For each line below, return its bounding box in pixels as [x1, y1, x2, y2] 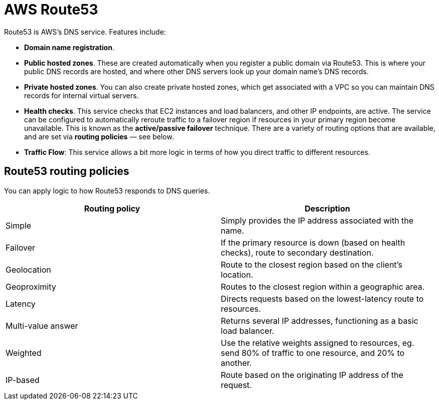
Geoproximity [6, 281, 56, 292]
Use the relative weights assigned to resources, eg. [221, 337, 414, 348]
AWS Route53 [4, 1, 98, 18]
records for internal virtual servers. [24, 91, 139, 100]
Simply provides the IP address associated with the [221, 215, 414, 226]
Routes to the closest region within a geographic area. [221, 281, 425, 292]
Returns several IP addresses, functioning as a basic [221, 315, 418, 326]
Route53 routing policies [4, 165, 129, 178]
